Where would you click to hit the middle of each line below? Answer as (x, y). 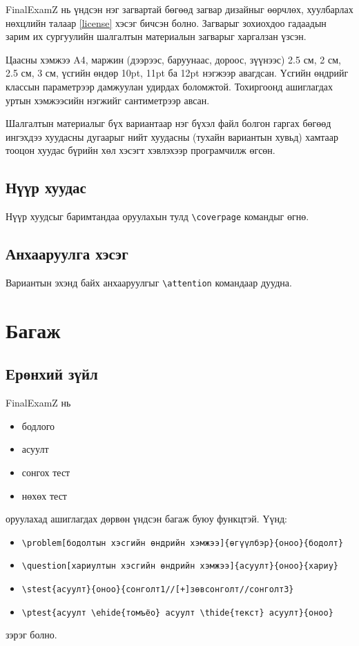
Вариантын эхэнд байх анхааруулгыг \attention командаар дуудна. (149, 282)
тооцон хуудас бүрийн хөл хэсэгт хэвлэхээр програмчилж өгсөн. (140, 150)
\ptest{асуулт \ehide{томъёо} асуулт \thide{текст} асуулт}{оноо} (177, 613)
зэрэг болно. (31, 635)
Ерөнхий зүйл (52, 374)
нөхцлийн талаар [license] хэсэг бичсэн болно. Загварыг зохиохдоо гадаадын (166, 22)
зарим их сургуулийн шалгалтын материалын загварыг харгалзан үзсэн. (156, 36)
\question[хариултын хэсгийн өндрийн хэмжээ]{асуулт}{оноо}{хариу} (180, 566)
